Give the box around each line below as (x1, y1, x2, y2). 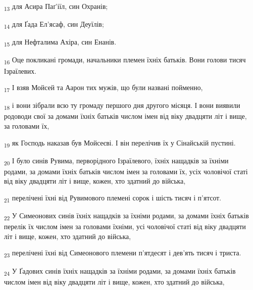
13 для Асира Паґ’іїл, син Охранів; (4, 1, 108, 12)
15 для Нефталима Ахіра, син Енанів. (4, 37, 116, 48)
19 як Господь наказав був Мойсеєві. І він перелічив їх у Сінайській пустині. (4, 137, 236, 149)
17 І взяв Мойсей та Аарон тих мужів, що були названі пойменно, (4, 82, 203, 94)
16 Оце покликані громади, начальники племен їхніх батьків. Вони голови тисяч (4, 54, 246, 66)
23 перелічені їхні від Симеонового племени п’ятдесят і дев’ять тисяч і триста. (4, 247, 241, 259)
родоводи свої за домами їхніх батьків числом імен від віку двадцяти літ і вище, (4, 111, 247, 121)
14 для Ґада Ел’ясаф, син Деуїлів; (4, 19, 104, 30)
